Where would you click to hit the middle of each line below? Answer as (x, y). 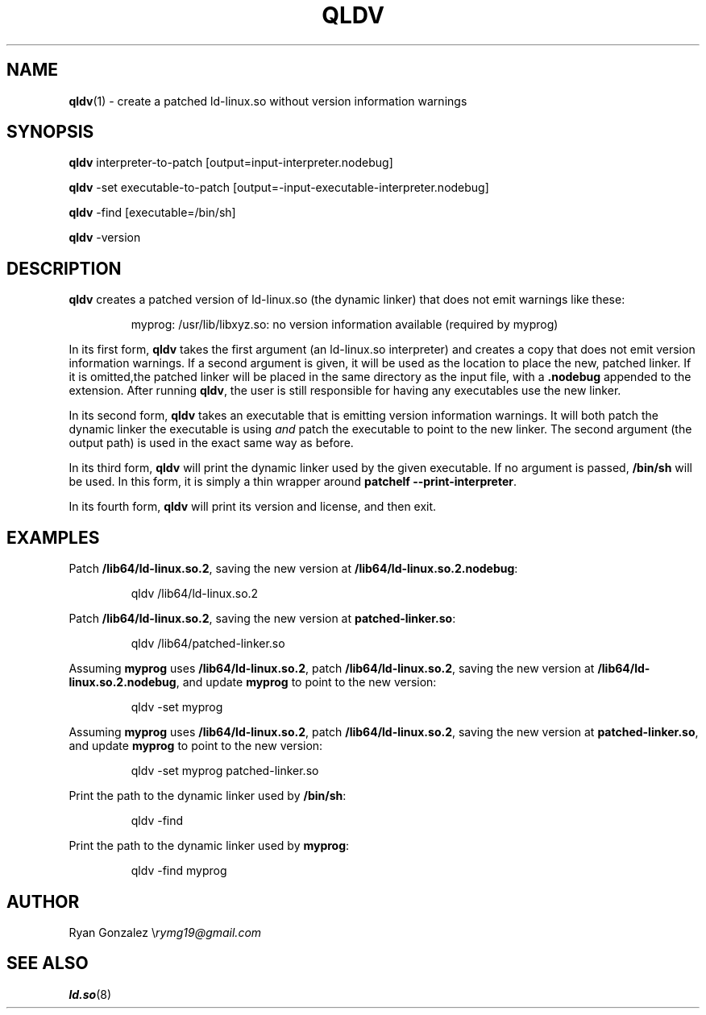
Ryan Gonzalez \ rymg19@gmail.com (165, 932)
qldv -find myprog (179, 871)
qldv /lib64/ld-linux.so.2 (195, 594)
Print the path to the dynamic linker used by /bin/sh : (208, 796)
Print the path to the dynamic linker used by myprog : (209, 846)
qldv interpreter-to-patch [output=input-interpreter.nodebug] (231, 163)
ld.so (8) (90, 994)
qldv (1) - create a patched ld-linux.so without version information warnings (268, 101)
